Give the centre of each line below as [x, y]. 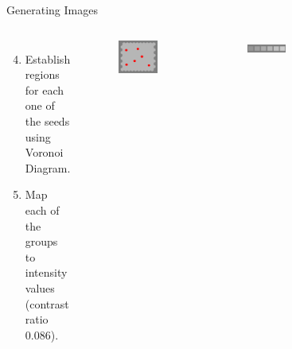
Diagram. [48, 167]
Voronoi [44, 152]
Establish [48, 58]
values [40, 287]
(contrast [47, 303]
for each [45, 89]
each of [42, 209]
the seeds [47, 120]
